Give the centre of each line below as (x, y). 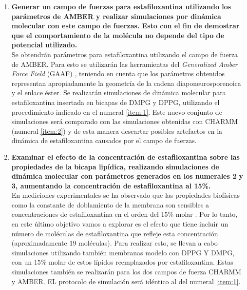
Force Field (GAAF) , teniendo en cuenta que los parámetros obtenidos (118, 73)
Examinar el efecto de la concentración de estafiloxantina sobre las (125, 156)
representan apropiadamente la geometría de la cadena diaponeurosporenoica (126, 83)
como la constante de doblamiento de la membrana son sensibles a (110, 204)
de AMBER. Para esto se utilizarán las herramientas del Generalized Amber (124, 64)
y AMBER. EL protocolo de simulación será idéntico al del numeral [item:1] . (126, 281)
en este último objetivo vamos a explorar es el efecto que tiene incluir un (120, 224)
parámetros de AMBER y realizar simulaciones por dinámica (116, 16)
